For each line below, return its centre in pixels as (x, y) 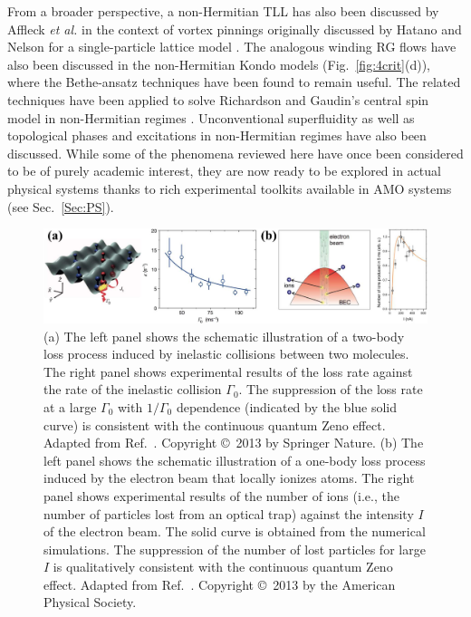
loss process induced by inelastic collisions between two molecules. (226, 354)
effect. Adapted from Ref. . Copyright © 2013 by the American (220, 584)
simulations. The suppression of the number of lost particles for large (235, 549)
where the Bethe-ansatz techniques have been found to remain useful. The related (234, 82)
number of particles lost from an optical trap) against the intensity (229, 513)
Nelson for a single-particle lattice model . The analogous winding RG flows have (232, 47)
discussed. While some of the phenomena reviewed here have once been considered (235, 153)
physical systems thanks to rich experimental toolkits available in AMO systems (230, 188)
